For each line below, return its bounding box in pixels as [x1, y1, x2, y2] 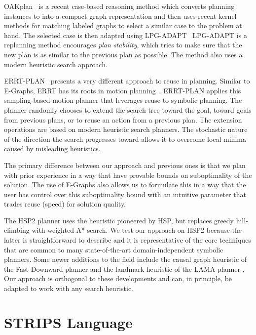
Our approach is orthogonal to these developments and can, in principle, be [4, 273, 232, 284]
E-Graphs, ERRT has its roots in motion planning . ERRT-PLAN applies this [4, 85, 241, 95]
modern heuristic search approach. [4, 59, 108, 69]
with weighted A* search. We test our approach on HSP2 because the [32, 225, 242, 235]
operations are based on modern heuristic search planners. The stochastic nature [4, 124, 248, 134]
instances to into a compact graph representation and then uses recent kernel [4, 10, 237, 21]
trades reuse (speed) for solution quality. [4, 199, 126, 209]
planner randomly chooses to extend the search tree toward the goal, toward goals [4, 104, 252, 115]
